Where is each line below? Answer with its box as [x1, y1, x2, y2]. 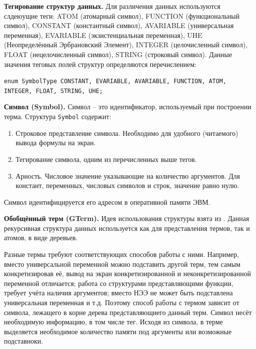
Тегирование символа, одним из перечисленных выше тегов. [15, 154, 197, 164]
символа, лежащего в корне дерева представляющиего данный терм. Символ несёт [4, 307, 252, 317]
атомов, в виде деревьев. [4, 232, 78, 243]
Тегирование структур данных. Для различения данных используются [4, 1, 220, 11]
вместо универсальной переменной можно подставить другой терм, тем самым [4, 258, 241, 269]
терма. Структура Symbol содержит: [4, 111, 111, 122]
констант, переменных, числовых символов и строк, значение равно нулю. [15, 180, 239, 190]
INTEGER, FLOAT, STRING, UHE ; [4, 87, 103, 95]
